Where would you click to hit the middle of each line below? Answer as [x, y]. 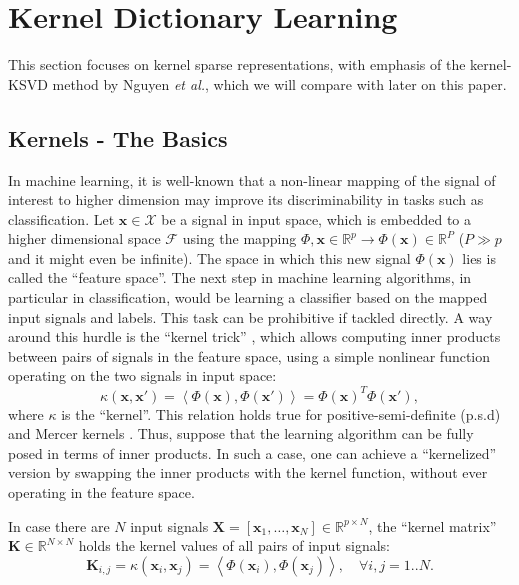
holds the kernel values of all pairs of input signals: [234, 545]
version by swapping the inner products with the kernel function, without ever [248, 472]
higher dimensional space [84, 238]
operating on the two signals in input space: [142, 375]
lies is [479, 257]
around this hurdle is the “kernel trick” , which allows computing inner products [254, 336]
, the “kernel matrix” [432, 525]
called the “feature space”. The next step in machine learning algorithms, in [240, 277]
